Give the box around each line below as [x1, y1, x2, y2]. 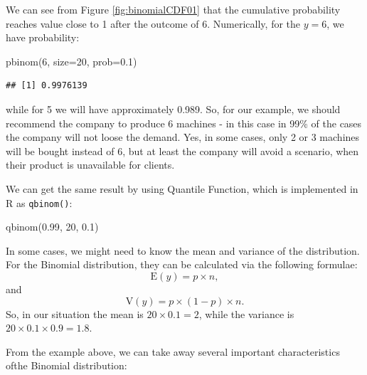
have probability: [6, 30, 80, 45]
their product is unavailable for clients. [6, 157, 175, 172]
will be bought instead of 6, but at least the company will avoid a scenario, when [6, 143, 359, 158]
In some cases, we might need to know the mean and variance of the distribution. [6, 243, 360, 258]
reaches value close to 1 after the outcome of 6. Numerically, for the [6, 16, 301, 31]
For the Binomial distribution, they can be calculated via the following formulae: [6, 257, 358, 272]
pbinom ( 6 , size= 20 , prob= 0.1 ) [6, 53, 137, 68]
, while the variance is [198, 306, 294, 321]
